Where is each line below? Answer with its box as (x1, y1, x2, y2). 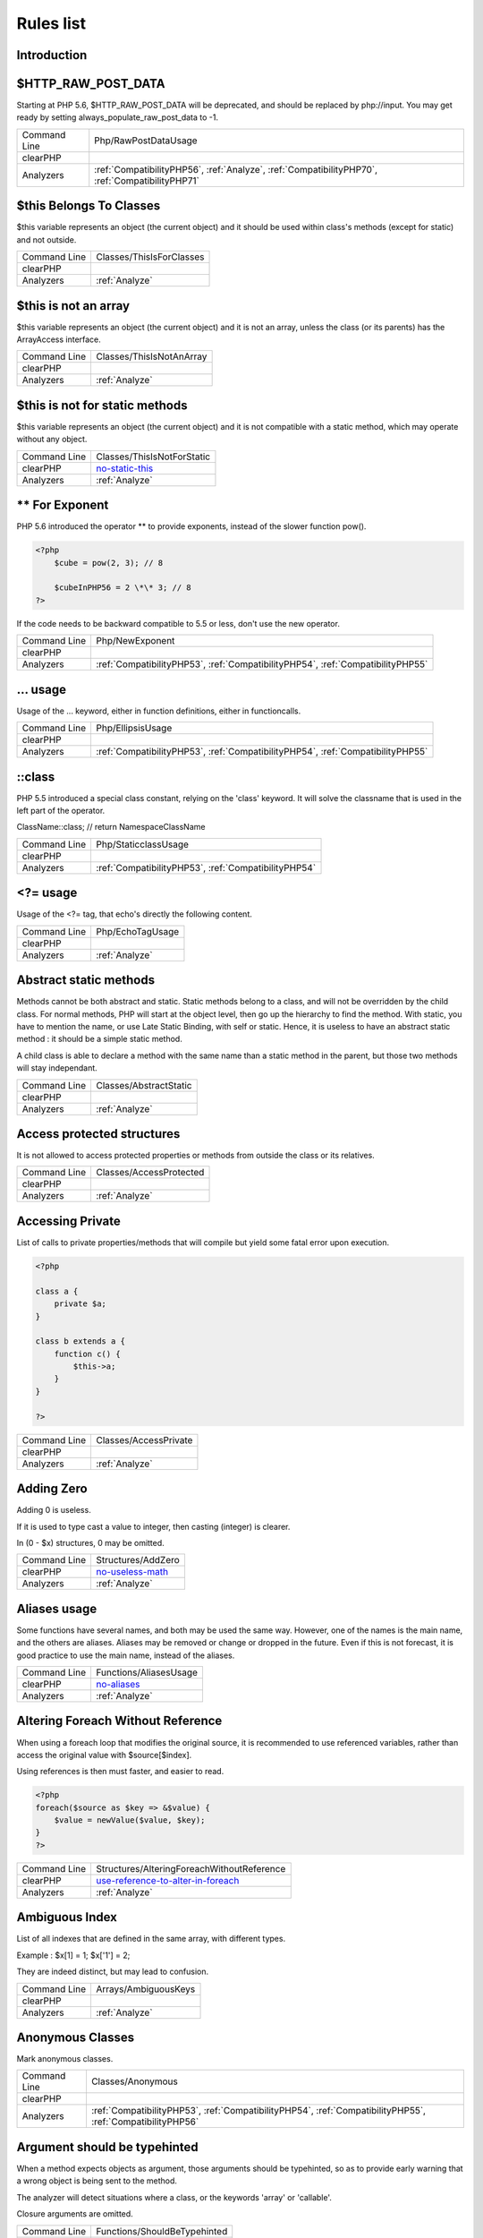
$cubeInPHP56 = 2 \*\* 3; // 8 (54, 583, 191, 593)
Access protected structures (16, 1126, 181, 1141)
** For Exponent (16, 498, 109, 513)
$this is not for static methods (16, 397, 188, 413)
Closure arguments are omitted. (16, 2208, 133, 2219)
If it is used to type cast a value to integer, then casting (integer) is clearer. (16, 1521, 291, 1532)
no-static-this (95, 462, 154, 474)
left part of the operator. (16, 806, 106, 816)
